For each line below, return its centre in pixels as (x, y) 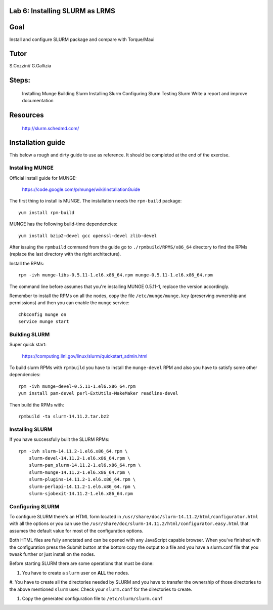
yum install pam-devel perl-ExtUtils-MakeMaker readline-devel (98, 393)
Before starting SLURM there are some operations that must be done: (82, 563)
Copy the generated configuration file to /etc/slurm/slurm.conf (92, 598)
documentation (38, 101)
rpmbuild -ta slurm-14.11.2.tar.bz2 (64, 417)
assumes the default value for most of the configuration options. (76, 531)
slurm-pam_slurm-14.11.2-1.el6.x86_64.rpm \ (85, 465)
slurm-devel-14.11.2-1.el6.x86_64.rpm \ (80, 458)
